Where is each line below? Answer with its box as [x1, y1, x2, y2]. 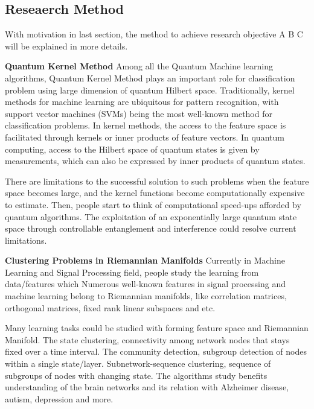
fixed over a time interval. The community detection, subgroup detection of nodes [5, 345, 307, 358]
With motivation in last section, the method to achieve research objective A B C [5, 28, 303, 40]
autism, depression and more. [5, 392, 114, 405]
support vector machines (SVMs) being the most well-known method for [5, 107, 272, 119]
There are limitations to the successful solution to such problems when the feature [5, 174, 309, 187]
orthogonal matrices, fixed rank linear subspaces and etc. [5, 301, 216, 314]
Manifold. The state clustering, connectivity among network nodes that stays [5, 333, 290, 346]
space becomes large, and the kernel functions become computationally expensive [5, 186, 305, 199]
